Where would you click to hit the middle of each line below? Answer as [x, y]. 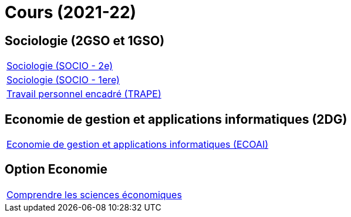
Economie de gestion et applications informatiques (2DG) [176, 119]
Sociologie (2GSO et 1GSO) [85, 40]
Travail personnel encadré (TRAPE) [84, 94]
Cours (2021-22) [71, 12]
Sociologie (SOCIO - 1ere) [63, 80]
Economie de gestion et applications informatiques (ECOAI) [138, 145]
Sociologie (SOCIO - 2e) [60, 66]
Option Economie [56, 169]
